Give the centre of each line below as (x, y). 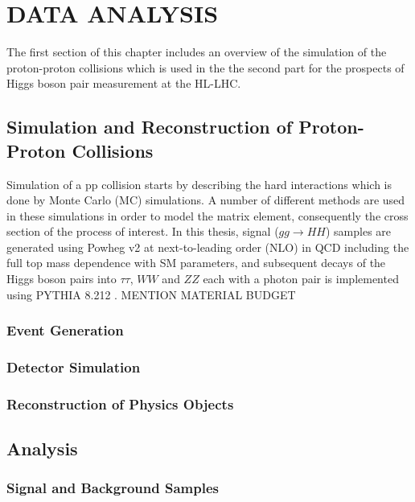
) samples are (359, 231)
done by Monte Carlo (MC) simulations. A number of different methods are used (206, 200)
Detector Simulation (74, 367)
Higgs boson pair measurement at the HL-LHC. (124, 83)
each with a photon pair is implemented (301, 279)
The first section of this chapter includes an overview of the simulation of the (197, 52)
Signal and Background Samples (113, 488)
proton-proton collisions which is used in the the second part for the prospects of (205, 67)
